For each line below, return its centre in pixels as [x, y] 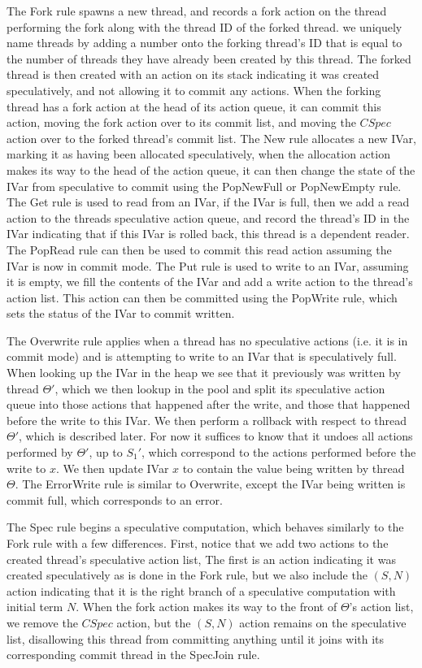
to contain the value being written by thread [294, 468]
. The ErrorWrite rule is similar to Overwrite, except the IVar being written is [210, 484]
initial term [35, 607]
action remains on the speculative [323, 622]
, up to [106, 452]
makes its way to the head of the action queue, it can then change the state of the [211, 169]
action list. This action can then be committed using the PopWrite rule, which [202, 297]
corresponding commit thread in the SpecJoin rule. [133, 655]
